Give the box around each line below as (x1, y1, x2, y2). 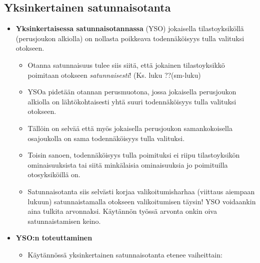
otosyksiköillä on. (27, 169, 80, 180)
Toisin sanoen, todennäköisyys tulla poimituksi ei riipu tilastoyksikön (27, 150, 240, 160)
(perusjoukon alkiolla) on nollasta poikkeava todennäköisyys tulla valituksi (15, 33, 244, 43)
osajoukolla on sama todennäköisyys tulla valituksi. (27, 133, 185, 143)
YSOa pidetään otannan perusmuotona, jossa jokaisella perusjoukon (27, 86, 236, 97)
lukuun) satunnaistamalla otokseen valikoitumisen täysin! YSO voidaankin (27, 196, 256, 206)
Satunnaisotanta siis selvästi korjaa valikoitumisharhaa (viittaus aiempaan (27, 186, 255, 196)
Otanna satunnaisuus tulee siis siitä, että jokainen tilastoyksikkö (27, 59, 225, 70)
